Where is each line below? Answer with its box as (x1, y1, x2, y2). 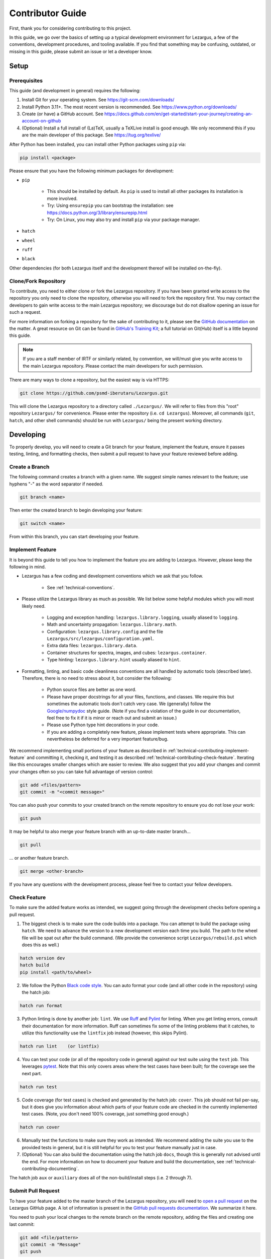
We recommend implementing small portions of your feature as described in (9, 747, 167, 753)
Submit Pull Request (9, 1187, 60, 1195)
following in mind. (9, 564, 46, 570)
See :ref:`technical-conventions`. (47, 584, 115, 590)
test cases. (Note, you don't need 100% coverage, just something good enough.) (22, 1111, 189, 1117)
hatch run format (20, 1003, 63, 1009)
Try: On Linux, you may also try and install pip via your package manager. (47, 217, 200, 223)
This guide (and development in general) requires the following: (9, 87, 141, 93)
